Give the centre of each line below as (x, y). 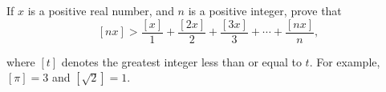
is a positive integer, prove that (265, 10)
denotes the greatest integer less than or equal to (181, 61)
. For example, (345, 61)
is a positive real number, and (101, 10)
